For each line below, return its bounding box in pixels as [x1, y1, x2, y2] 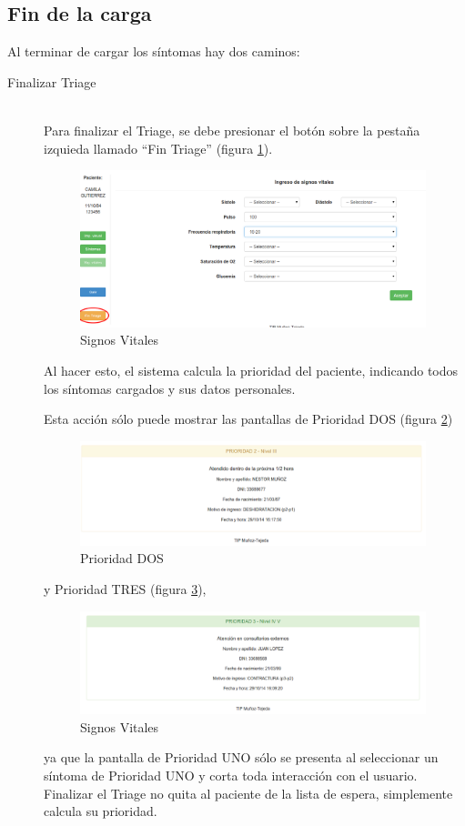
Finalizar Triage [7, 72, 96, 91]
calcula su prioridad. [44, 801, 157, 821]
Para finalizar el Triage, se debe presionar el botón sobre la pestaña [44, 120, 420, 139]
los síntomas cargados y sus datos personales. [44, 378, 296, 398]
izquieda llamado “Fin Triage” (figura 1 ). [44, 138, 273, 157]
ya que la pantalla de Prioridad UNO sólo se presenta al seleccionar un [44, 748, 439, 767]
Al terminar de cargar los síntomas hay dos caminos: [7, 42, 300, 61]
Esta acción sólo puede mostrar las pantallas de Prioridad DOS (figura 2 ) [44, 409, 453, 428]
